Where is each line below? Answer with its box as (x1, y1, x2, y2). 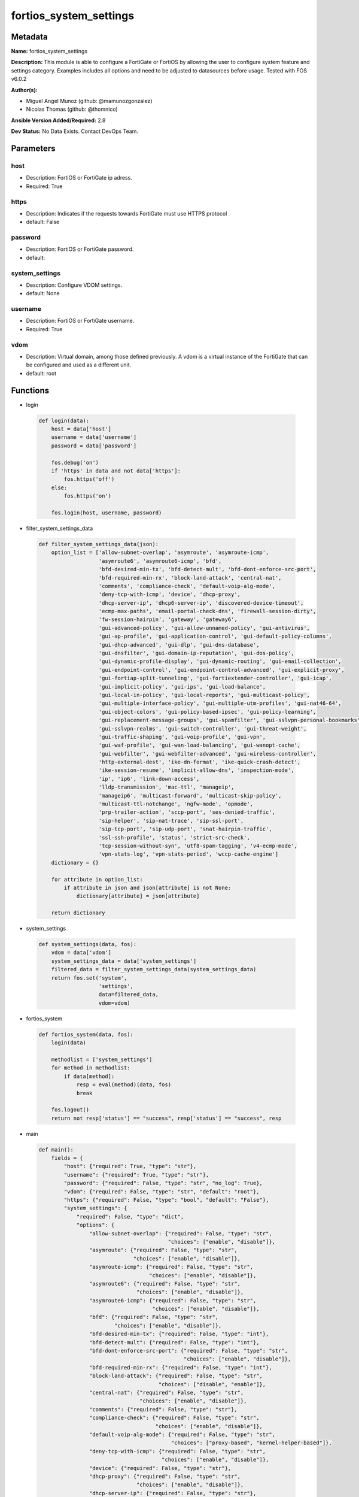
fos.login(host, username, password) (51, 509, 162, 516)
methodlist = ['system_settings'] (51, 1056, 153, 1063)
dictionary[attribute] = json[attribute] (76, 893, 200, 899)
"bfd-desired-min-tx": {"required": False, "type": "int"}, (89, 1331, 269, 1338)
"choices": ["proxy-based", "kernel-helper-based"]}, (171, 1440, 332, 1446)
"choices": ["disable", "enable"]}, (158, 1381, 266, 1387)
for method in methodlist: (51, 1065, 131, 1071)
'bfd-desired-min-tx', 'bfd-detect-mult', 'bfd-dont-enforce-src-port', (98, 566, 317, 573)
